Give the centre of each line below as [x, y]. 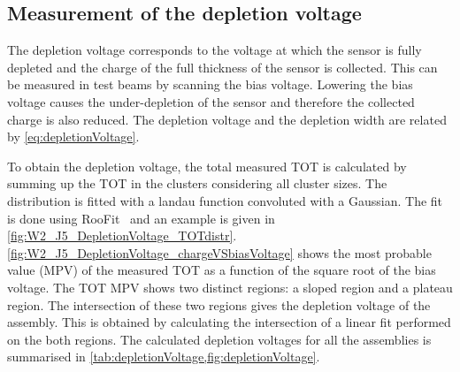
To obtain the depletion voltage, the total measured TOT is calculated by [207, 166]
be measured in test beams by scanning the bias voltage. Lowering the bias [210, 84]
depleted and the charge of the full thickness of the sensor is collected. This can [222, 67]
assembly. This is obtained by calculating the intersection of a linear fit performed [229, 322]
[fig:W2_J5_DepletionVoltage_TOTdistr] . [122, 235]
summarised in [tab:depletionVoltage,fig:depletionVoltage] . [164, 357]
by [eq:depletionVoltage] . [73, 137]
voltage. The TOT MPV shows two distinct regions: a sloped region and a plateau [230, 287]
